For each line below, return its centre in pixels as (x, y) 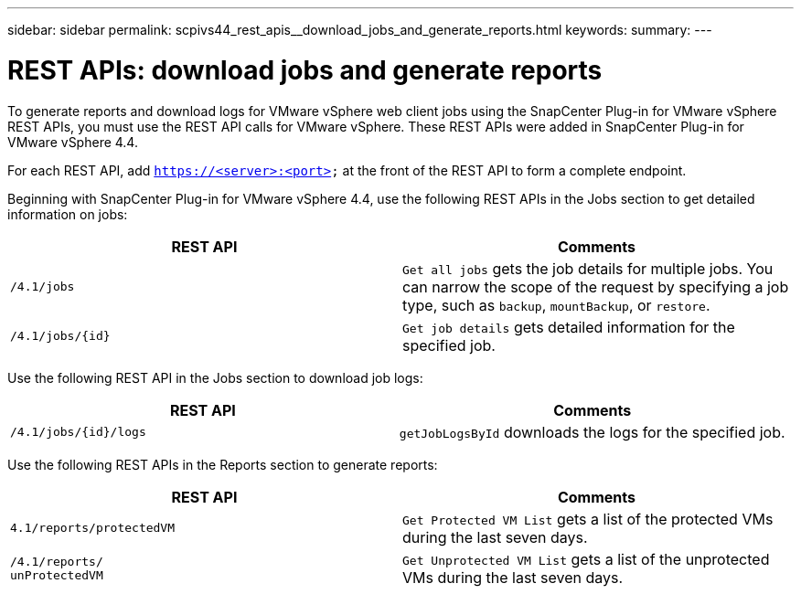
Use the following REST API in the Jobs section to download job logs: (215, 377)
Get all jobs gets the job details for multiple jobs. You (588, 268)
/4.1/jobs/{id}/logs (78, 432)
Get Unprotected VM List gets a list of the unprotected (586, 559)
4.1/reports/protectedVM (93, 528)
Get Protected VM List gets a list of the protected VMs (588, 519)
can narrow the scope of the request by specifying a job (596, 286)
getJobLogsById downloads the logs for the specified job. (592, 432)
